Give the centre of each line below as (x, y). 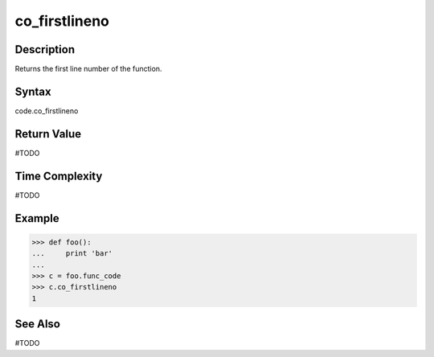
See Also (37, 324)
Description (45, 49)
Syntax (33, 91)
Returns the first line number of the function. (88, 69)
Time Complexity (59, 176)
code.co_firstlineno (47, 111)
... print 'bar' (72, 254)
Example (37, 218)
